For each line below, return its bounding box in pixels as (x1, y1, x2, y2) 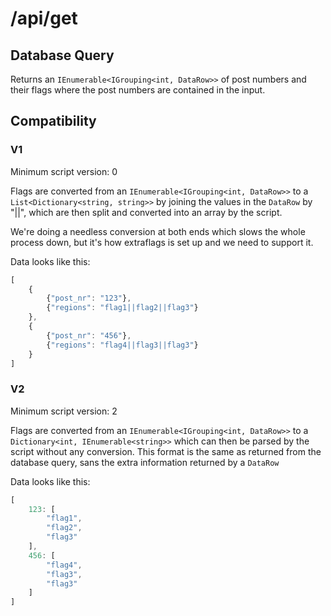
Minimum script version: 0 (10, 165, 118, 177)
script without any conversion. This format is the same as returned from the (10, 445, 322, 457)
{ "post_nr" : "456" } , (46, 330, 132, 341)
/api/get (10, 7, 78, 30)
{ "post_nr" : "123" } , (46, 293, 132, 304)
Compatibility (10, 113, 97, 130)
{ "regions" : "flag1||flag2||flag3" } (46, 303, 199, 313)
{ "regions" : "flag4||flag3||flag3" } (46, 340, 199, 350)
